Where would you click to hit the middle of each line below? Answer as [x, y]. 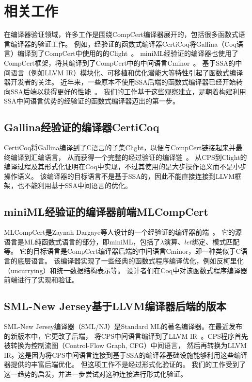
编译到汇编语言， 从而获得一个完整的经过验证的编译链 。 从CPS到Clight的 [129, 157]
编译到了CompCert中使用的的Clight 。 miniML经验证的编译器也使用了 [128, 53]
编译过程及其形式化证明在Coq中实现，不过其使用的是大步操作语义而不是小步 [125, 166]
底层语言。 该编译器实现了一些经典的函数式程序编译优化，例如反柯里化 [130, 261]
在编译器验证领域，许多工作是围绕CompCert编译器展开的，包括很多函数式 [121, 34]
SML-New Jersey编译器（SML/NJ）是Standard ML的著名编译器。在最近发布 [123, 326]
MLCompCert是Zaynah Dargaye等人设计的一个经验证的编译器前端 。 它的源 [123, 232]
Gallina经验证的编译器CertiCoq [82, 127]
